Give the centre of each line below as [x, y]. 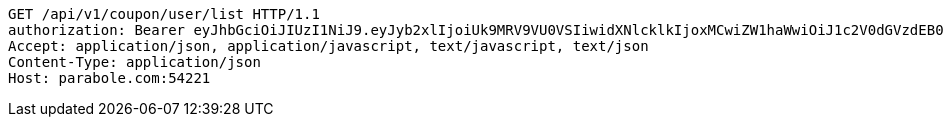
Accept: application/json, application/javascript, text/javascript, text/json [328, 46]
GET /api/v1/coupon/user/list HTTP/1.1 [164, 14]
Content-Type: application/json [134, 62]
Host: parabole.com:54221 [109, 78]
